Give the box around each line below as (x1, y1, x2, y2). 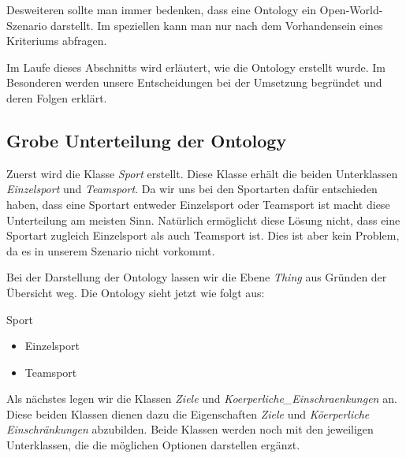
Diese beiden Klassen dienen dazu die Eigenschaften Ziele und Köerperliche (6, 405, 370, 422)
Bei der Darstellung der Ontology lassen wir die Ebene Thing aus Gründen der (6, 269, 387, 285)
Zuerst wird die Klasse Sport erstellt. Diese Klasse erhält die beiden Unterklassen (6, 165, 398, 181)
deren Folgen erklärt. (6, 89, 107, 106)
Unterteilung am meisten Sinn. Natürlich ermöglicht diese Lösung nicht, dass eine (6, 211, 400, 228)
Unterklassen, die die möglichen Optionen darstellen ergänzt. (6, 437, 300, 453)
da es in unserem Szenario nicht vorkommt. (6, 242, 215, 259)
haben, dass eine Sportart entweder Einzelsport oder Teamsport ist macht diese (6, 195, 390, 212)
